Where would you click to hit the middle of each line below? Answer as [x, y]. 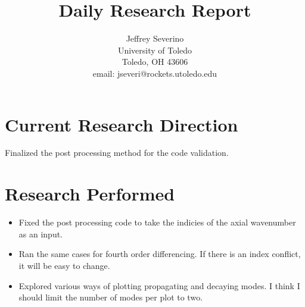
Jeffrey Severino [155, 38]
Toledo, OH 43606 [155, 62]
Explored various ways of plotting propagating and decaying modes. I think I [159, 285]
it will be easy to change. [64, 265]
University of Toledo [155, 50]
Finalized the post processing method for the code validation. [117, 153]
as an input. [41, 234]
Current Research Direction [122, 124]
